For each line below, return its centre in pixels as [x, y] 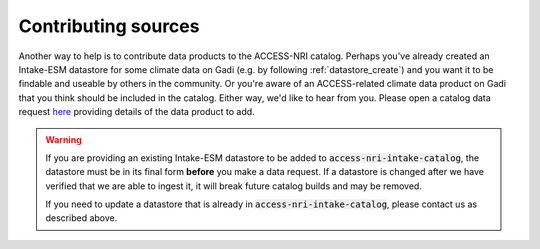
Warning [63, 139]
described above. [81, 218]
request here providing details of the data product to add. [136, 112]
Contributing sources [109, 26]
